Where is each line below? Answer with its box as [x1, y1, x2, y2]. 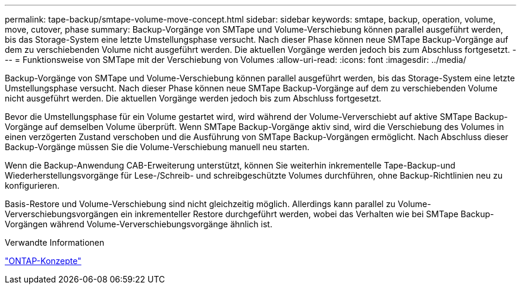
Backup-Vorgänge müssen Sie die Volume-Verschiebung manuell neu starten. [5, 142, 310, 152]
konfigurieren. [5, 180, 59, 190]
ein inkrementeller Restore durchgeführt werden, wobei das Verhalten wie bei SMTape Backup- [120, 209, 494, 219]
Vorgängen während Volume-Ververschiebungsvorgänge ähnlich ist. [5, 219, 272, 229]
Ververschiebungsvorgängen [5, 209, 118, 219]
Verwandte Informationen [5, 237, 105, 247]
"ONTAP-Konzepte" [5, 256, 81, 266]
